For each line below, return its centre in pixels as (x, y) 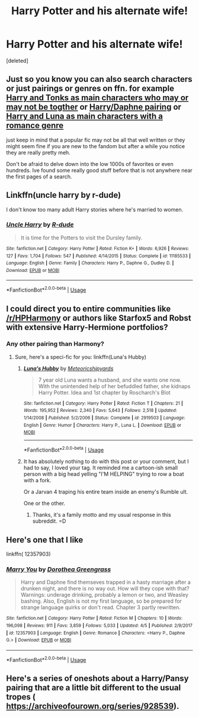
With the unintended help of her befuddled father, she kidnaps (114, 386)
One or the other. (44, 503)
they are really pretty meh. (38, 152)
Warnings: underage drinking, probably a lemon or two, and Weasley (104, 595)
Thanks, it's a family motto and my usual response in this (102, 515)
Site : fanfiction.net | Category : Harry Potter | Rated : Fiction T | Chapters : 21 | (103, 403)
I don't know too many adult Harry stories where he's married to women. (95, 209)
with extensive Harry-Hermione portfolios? (87, 327)
